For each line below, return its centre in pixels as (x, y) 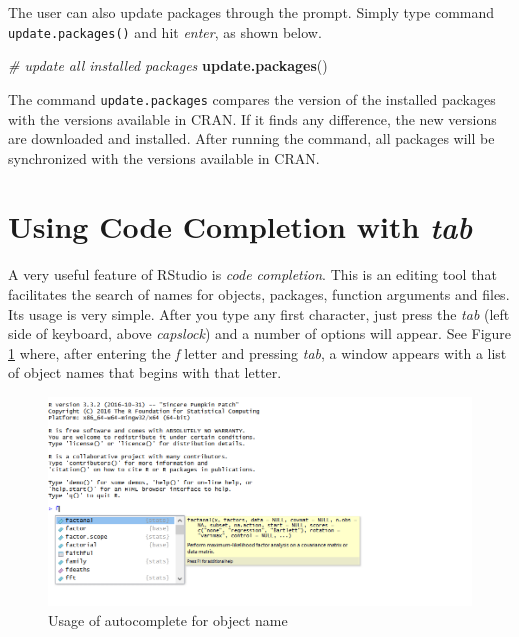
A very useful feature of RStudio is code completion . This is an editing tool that (252, 274)
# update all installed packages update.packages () (168, 65)
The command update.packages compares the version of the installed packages (252, 98)
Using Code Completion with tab (240, 227)
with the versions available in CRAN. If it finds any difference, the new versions (252, 118)
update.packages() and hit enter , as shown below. (165, 31)
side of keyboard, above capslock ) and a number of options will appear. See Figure (260, 333)
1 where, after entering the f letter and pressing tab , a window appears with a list (257, 352)
